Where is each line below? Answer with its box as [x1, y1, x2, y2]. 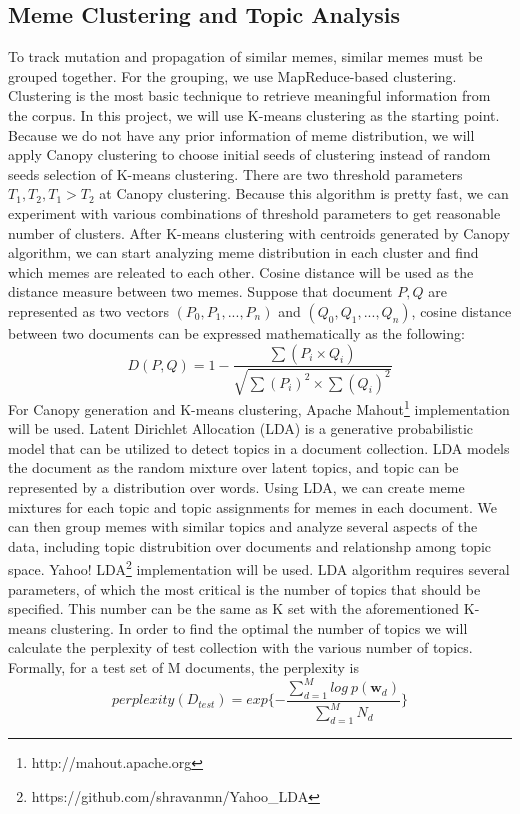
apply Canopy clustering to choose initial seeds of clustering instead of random [8, 144, 491, 165]
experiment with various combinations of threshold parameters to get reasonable [8, 202, 501, 223]
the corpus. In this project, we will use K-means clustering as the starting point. [8, 104, 500, 125]
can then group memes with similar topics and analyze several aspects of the [8, 516, 478, 537]
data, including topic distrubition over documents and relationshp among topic [8, 535, 492, 556]
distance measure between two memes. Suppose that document [8, 281, 393, 302]
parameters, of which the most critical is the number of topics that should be [8, 578, 481, 599]
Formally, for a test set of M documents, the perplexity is [8, 656, 360, 677]
